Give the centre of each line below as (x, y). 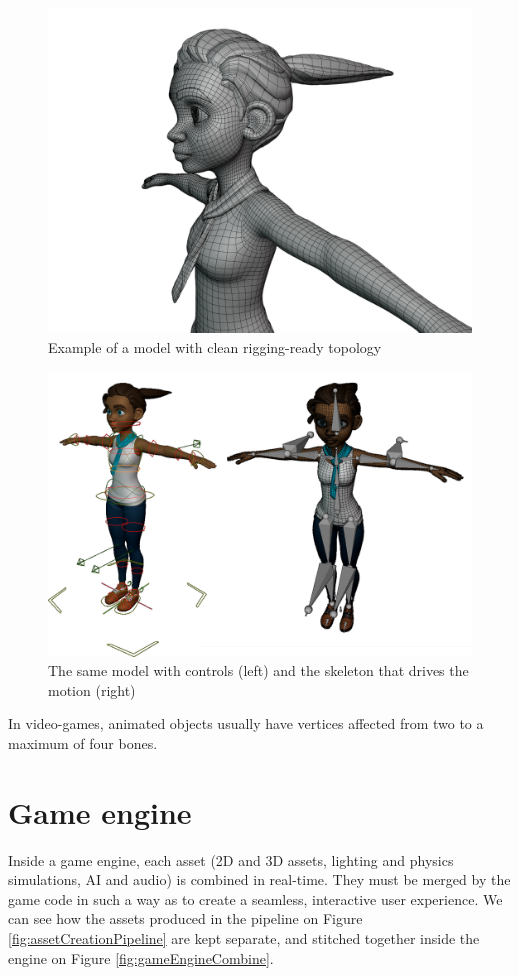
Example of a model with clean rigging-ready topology (215, 347)
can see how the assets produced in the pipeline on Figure (185, 918)
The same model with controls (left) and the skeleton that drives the (258, 670)
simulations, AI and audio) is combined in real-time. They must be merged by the (259, 879)
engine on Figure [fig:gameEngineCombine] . (141, 957)
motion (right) (92, 689)
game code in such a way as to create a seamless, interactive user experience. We (255, 898)
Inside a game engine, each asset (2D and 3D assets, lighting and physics (231, 859)
